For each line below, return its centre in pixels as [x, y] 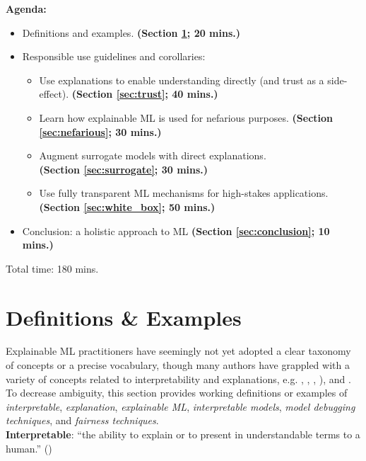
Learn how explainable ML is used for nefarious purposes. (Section [186, 117]
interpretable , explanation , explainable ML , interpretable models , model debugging [181, 406]
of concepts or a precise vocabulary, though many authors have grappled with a [178, 365]
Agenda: [26, 8]
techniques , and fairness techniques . [82, 420]
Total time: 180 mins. [52, 268]
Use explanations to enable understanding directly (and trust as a [182, 80]
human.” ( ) [29, 448]
